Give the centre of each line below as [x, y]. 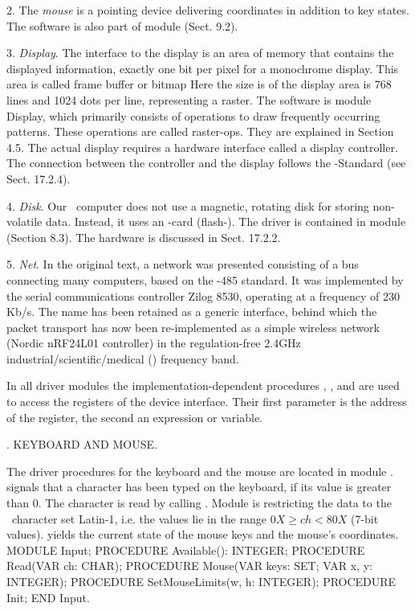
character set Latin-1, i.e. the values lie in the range [139, 518]
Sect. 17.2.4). [39, 178]
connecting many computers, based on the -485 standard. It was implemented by [205, 279]
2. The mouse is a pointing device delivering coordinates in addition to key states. [208, 10]
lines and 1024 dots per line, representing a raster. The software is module [189, 99]
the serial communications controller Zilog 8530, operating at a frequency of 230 [203, 295]
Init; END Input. [48, 597]
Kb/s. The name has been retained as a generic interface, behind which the [192, 312]
